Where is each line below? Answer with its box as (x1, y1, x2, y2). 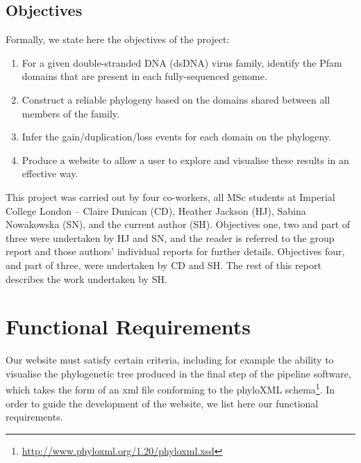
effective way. (22, 166, 78, 181)
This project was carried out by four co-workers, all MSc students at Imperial (6, 189, 335, 204)
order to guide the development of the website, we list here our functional (6, 396, 319, 410)
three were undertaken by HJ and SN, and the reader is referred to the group (6, 230, 335, 245)
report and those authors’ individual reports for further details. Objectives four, (6, 244, 345, 259)
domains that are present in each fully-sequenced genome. (22, 69, 267, 83)
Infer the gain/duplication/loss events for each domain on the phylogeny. (22, 129, 332, 144)
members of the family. (22, 106, 119, 120)
